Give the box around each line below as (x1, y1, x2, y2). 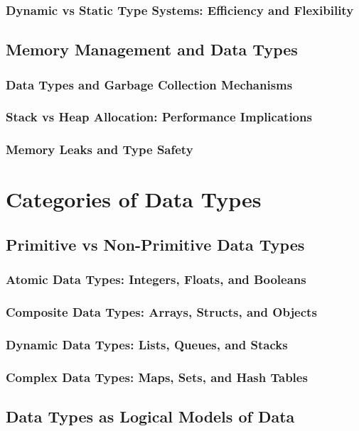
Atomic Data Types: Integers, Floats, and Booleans (6, 271, 306, 288)
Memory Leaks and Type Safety (6, 141, 193, 158)
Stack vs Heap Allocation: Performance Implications (6, 108, 312, 126)
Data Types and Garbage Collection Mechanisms (6, 75, 293, 93)
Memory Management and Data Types (6, 38, 298, 60)
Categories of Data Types (6, 185, 262, 214)
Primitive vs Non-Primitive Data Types (6, 233, 305, 255)
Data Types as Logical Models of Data (6, 405, 295, 427)
